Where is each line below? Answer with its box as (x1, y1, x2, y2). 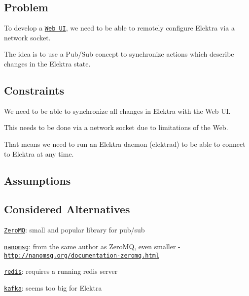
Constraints (4, 83, 64, 98)
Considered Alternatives (4, 201, 130, 217)
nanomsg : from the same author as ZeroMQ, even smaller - (4, 241, 180, 251)
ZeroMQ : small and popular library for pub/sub (4, 225, 145, 235)
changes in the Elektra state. (4, 59, 91, 69)
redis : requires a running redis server (4, 266, 118, 276)
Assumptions (4, 172, 71, 188)
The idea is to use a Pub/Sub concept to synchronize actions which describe (4, 49, 234, 59)
